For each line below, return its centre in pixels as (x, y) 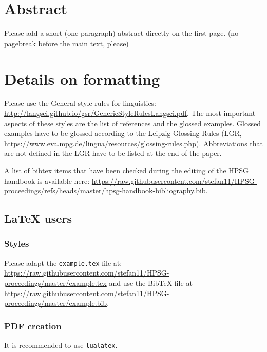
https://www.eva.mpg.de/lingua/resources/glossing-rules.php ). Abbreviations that (133, 143)
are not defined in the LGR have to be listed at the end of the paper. (113, 153)
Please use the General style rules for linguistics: (80, 103)
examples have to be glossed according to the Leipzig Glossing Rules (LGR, (123, 133)
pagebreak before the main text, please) (66, 43)
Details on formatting (82, 78)
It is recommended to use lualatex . (61, 345)
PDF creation (33, 326)
